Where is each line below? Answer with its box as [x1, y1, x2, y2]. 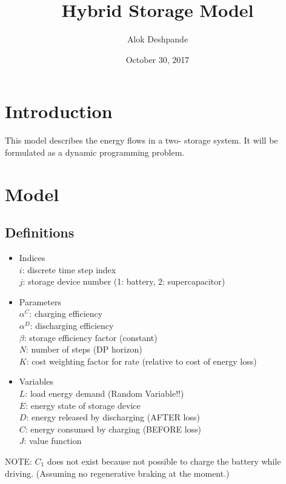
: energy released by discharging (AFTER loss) [26, 411, 200, 423]
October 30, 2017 [125, 53, 190, 65]
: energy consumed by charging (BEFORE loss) [25, 422, 202, 435]
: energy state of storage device [25, 399, 141, 411]
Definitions [5, 223, 75, 242]
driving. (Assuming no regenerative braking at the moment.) [5, 466, 230, 479]
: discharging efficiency [30, 319, 114, 331]
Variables [19, 375, 53, 388]
